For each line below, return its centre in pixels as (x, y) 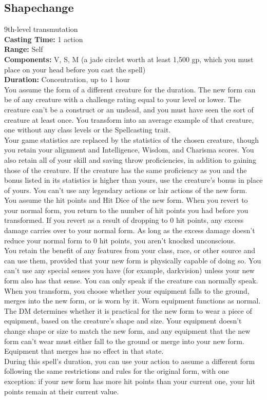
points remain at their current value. (62, 391)
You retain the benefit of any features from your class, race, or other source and (130, 250)
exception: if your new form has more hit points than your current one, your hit (130, 381)
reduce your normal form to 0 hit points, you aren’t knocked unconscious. (120, 240)
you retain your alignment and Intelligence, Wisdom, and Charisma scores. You (129, 150)
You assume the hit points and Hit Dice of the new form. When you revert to (126, 200)
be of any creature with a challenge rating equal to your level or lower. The (122, 99)
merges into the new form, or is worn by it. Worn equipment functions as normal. (132, 301)
